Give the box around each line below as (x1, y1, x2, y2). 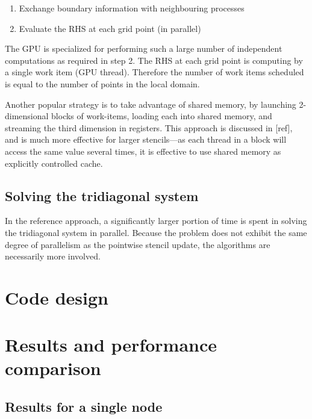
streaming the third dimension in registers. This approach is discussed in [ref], (5, 121, 293, 134)
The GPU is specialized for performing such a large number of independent (5, 42, 282, 55)
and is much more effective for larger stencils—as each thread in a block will (5, 133, 287, 146)
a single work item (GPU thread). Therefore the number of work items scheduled (5, 66, 304, 78)
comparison (5, 356, 101, 380)
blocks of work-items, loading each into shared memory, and (51, 110, 272, 122)
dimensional (5, 110, 49, 122)
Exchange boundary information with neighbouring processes (19, 2, 245, 14)
